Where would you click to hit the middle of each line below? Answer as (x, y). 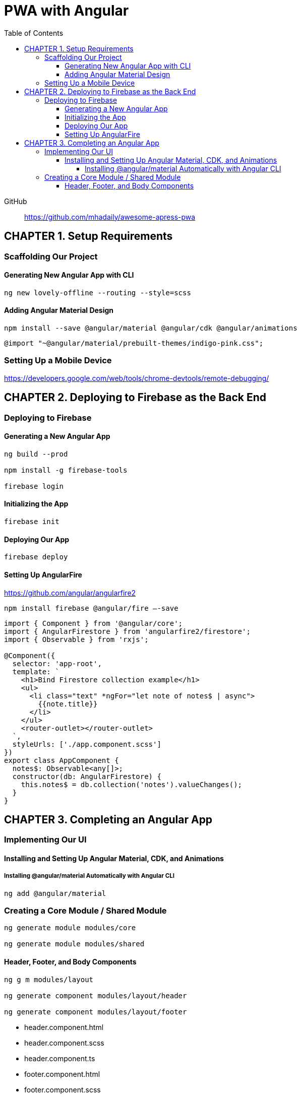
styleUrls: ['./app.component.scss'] (87, 744)
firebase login (34, 486)
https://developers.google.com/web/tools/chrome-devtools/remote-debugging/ (137, 378)
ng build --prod (36, 454)
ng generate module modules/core (70, 928)
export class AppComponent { (62, 760)
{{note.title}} (68, 704)
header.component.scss (64, 1043)
